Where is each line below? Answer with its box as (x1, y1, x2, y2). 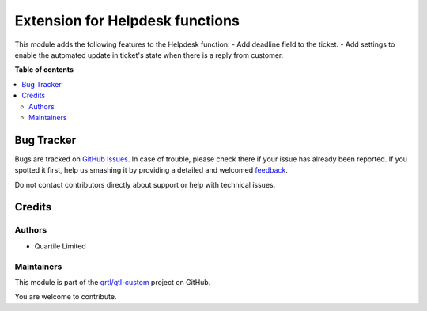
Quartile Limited (34, 241, 86, 251)
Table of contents (14, 65, 74, 74)
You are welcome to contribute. (14, 292, 117, 302)
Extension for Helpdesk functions (14, 12, 240, 29)
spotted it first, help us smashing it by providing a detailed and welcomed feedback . (14, 165, 289, 175)
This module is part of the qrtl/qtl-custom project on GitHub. (14, 277, 211, 286)
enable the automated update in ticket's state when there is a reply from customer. (14, 50, 284, 59)
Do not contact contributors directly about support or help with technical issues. (14, 180, 276, 189)
